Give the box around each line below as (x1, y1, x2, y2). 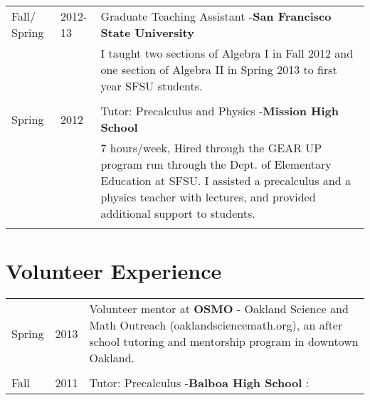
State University (100, 24, 194, 41)
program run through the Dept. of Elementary (100, 156, 332, 172)
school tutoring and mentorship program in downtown (89, 333, 359, 350)
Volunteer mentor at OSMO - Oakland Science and (89, 300, 349, 317)
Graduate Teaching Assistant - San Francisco (100, 8, 332, 24)
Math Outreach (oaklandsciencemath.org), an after (89, 317, 343, 334)
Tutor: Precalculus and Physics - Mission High (100, 102, 339, 119)
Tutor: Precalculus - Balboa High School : (89, 374, 310, 391)
